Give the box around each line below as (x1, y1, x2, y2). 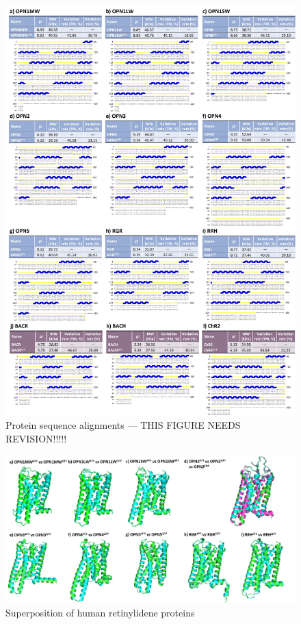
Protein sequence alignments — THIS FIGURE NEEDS (5, 418, 241, 432)
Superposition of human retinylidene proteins (5, 606, 195, 620)
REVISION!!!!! (5, 432, 67, 446)
